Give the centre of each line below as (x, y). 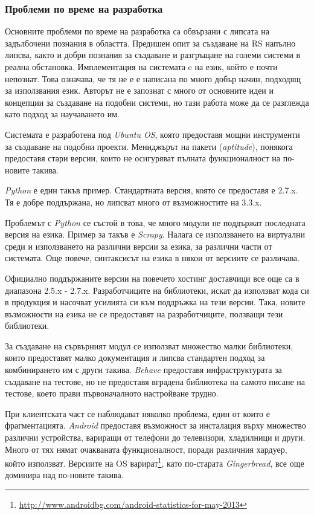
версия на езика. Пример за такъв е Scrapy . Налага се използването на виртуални (155, 234)
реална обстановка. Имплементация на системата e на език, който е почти (141, 66)
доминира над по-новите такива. (64, 475)
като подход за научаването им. (62, 114)
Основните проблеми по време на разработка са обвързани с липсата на (137, 31)
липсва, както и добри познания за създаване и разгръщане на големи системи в (153, 55)
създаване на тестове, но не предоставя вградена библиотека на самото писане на (155, 381)
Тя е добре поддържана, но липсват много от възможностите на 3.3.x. (133, 202)
